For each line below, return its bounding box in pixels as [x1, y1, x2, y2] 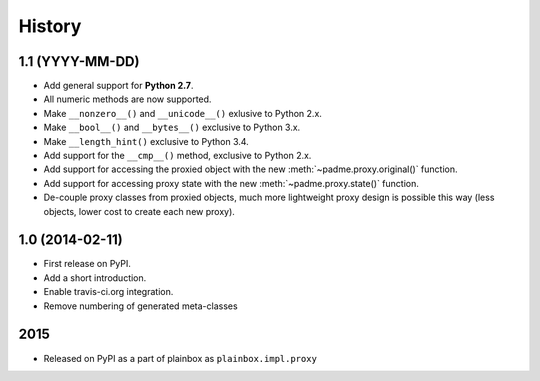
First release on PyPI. [43, 258, 132, 270]
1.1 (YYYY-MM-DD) [18, 53, 140, 70]
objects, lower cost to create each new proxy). [43, 205, 235, 217]
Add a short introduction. [43, 271, 147, 284]
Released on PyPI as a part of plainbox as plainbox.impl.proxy [43, 352, 317, 364]
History [18, 15, 82, 37]
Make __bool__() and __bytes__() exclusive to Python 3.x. [43, 121, 301, 134]
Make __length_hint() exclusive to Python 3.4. [43, 135, 249, 147]
